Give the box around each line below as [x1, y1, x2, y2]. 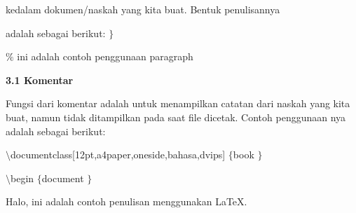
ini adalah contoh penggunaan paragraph [17, 49, 193, 64]
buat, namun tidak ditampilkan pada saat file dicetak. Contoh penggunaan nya [6, 109, 346, 124]
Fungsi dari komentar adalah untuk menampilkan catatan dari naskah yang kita [6, 96, 350, 111]
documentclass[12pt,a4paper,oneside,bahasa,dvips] [11, 147, 226, 162]
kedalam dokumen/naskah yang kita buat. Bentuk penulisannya [6, 2, 280, 16]
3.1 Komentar [6, 72, 74, 87]
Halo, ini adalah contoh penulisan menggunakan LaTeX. [6, 194, 247, 209]
